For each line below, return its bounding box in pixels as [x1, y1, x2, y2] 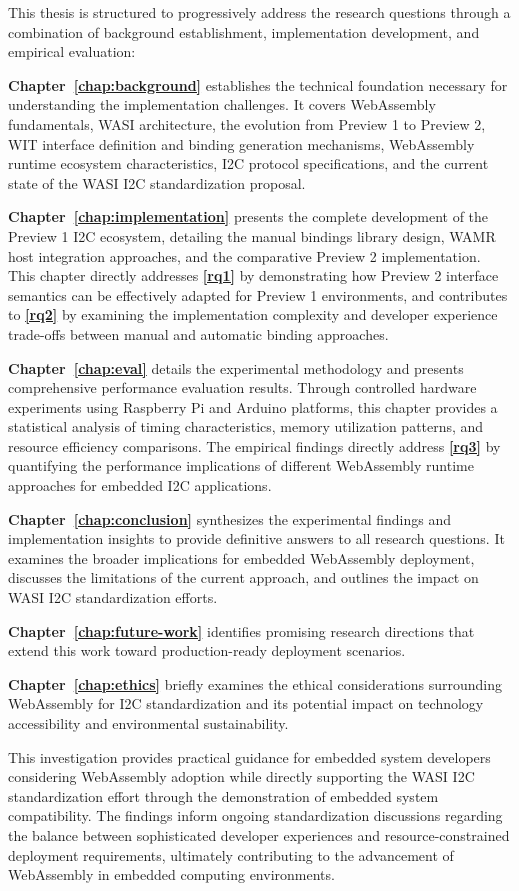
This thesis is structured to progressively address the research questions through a [8, 2, 511, 22]
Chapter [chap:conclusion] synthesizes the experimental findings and [8, 508, 452, 529]
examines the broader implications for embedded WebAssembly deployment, [8, 547, 475, 568]
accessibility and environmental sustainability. [8, 713, 289, 733]
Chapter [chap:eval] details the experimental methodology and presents [8, 357, 464, 378]
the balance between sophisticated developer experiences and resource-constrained [8, 824, 510, 845]
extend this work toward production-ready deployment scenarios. [8, 640, 406, 661]
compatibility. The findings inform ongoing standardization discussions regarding [8, 805, 503, 826]
